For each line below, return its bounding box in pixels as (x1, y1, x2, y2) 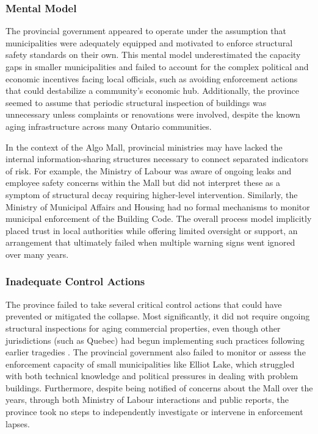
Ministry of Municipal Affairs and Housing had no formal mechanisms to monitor (5, 200, 310, 213)
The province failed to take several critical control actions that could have (5, 297, 282, 310)
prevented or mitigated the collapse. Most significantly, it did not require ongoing (5, 310, 310, 322)
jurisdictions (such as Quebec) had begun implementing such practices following (5, 333, 305, 346)
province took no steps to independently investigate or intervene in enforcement (5, 405, 303, 418)
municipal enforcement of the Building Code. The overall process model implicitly (5, 212, 312, 225)
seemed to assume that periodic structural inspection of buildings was (5, 96, 267, 108)
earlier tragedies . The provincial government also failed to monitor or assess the (5, 346, 306, 358)
